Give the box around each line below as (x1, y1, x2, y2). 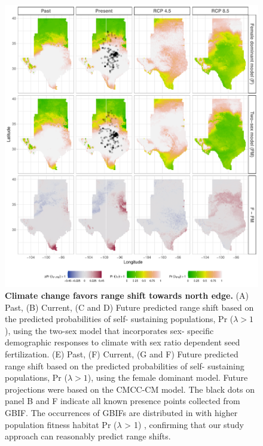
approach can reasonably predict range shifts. (5, 430, 171, 442)
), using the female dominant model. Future (87, 371, 248, 384)
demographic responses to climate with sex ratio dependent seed (5, 336, 240, 348)
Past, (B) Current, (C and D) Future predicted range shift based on (5, 301, 254, 313)
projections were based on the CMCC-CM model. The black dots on (5, 383, 255, 395)
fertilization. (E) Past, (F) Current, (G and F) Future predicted (5, 347, 238, 360)
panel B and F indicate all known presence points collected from (5, 395, 240, 407)
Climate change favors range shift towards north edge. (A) (5, 289, 249, 301)
